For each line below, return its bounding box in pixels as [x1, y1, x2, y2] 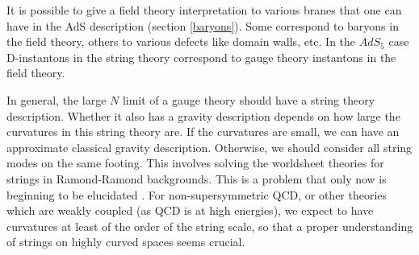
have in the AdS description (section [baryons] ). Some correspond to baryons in [6, 17, 399, 34]
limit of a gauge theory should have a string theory [122, 91, 375, 108]
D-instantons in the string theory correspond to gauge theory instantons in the [6, 48, 396, 65]
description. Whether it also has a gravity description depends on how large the [6, 107, 400, 124]
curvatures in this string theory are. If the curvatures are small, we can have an [6, 123, 400, 140]
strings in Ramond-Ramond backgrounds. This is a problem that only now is [6, 170, 387, 187]
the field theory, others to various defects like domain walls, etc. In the [6, 33, 356, 50]
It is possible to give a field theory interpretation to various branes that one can [6, 2, 402, 18]
